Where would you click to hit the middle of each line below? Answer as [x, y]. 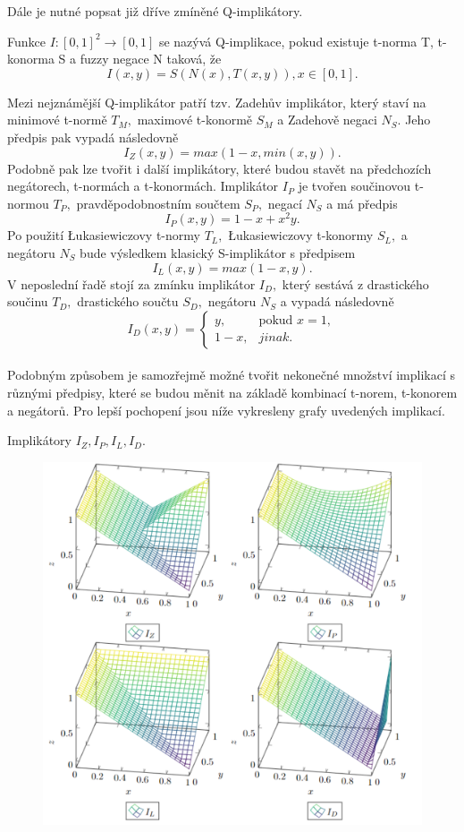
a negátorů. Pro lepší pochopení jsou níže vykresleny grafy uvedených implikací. [226, 410]
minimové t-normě [57, 120]
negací [285, 203]
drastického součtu [128, 301]
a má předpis [362, 203]
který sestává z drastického [355, 283]
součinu [28, 301]
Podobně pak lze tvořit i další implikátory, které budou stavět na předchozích [219, 168]
